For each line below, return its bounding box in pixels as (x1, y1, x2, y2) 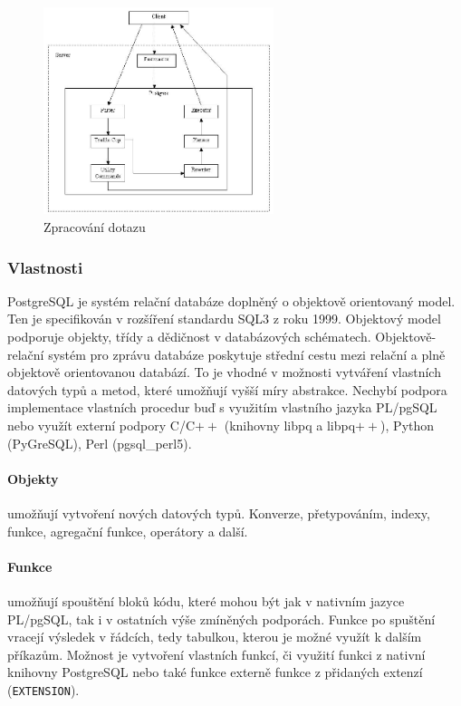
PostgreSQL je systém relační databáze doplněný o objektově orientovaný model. (7, 291, 456, 310)
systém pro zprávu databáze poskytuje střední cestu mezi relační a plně (48, 344, 446, 363)
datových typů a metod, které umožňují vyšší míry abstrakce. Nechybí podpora (7, 380, 447, 399)
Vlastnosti (7, 256, 83, 278)
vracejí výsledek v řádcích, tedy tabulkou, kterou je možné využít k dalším (7, 627, 422, 646)
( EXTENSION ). (7, 680, 80, 699)
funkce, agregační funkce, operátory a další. (7, 521, 248, 540)
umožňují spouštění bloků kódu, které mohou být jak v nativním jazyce (7, 592, 405, 611)
